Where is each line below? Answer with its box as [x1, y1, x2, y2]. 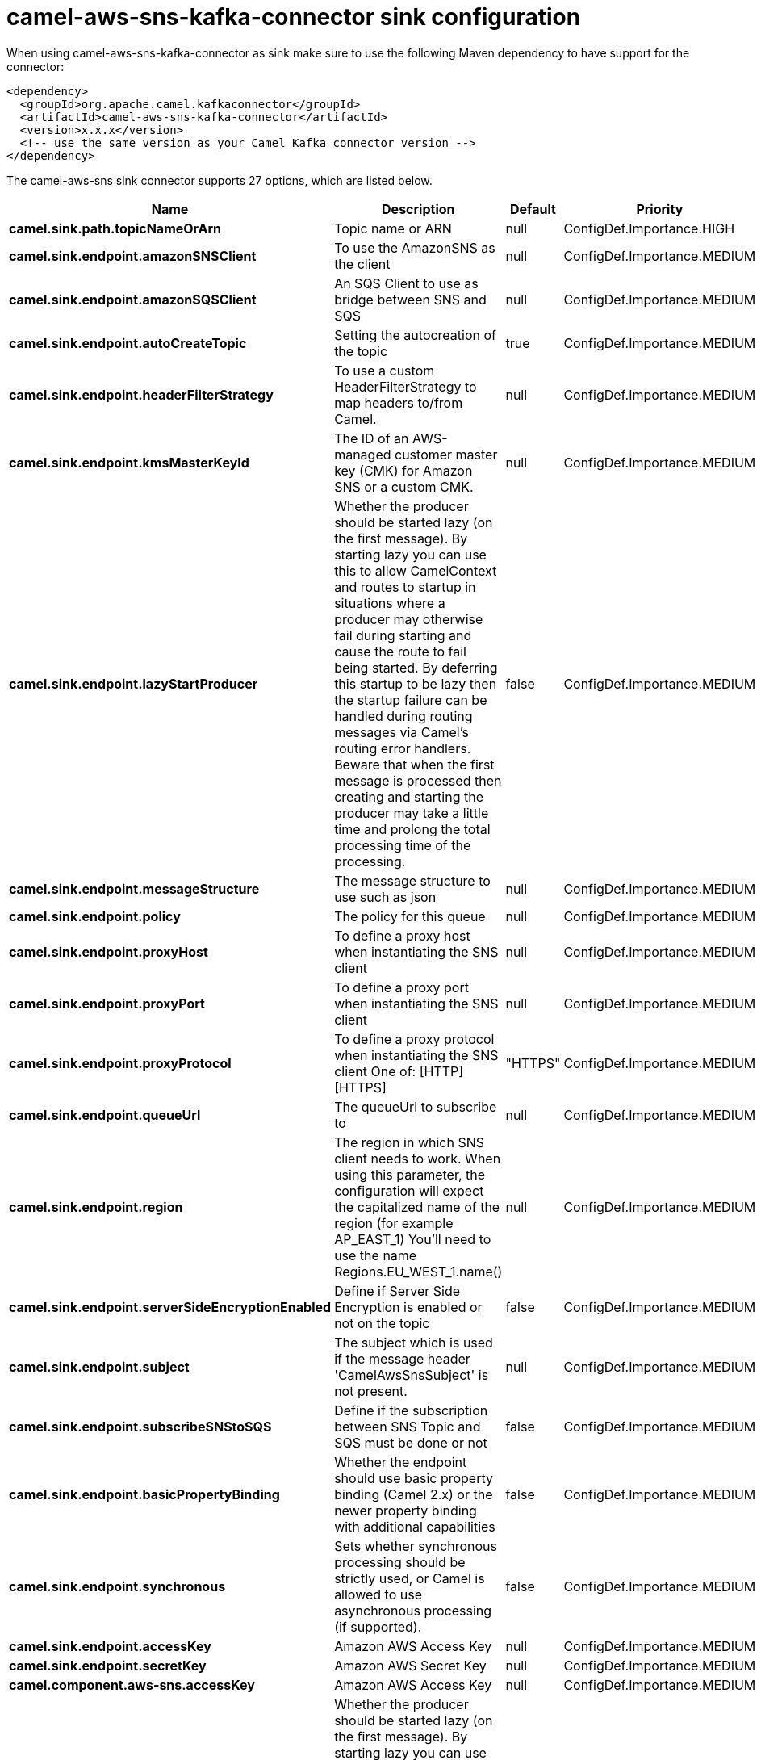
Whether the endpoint [334, 1453, 467, 1470]
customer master [395, 446, 498, 463]
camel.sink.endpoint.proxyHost [9, 943, 208, 960]
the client [334, 255, 391, 272]
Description [382, 200, 455, 217]
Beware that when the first [334, 756, 495, 773]
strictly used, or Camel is [334, 1569, 485, 1586]
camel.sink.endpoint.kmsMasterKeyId [9, 454, 249, 471]
